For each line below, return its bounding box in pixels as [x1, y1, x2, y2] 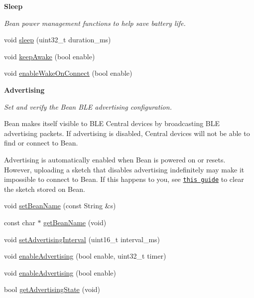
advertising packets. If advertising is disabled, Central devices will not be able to [4, 128, 250, 138]
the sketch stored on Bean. [4, 183, 85, 194]
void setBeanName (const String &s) [4, 200, 116, 211]
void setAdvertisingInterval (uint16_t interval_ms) [4, 234, 160, 244]
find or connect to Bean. [4, 138, 78, 148]
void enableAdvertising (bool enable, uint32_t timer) [4, 251, 166, 261]
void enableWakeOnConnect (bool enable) [4, 68, 132, 78]
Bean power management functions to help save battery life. [4, 17, 186, 28]
